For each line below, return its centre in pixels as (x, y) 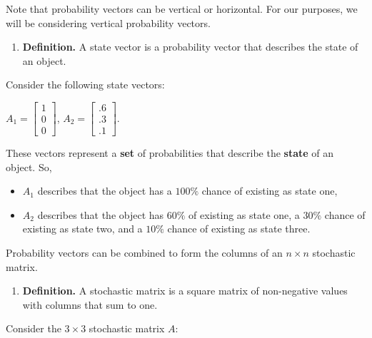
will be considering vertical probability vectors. (108, 22)
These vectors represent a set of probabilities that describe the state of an (170, 153)
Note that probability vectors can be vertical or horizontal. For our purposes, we (182, 9)
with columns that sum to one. (90, 304)
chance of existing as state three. (239, 229)
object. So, (29, 167)
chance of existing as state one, (270, 191)
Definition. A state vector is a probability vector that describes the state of (190, 47)
